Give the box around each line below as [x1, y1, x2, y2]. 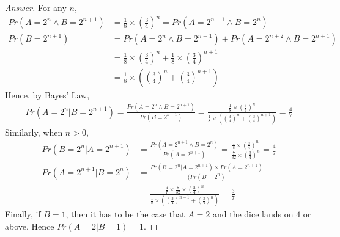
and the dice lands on [212, 208, 294, 221]
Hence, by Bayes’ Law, [5, 88, 90, 101]
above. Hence [5, 219, 54, 232]
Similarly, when [5, 125, 63, 138]
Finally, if [5, 208, 41, 221]
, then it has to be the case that [65, 208, 185, 221]
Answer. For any [5, 1, 67, 13]
